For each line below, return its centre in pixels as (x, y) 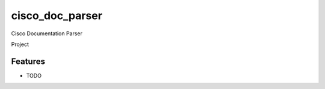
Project (20, 44)
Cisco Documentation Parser (47, 33)
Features (28, 61)
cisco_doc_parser (57, 16)
